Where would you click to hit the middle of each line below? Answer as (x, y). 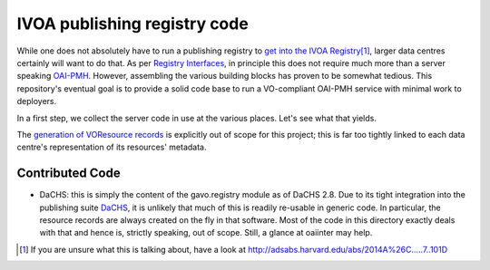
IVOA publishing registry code (132, 24)
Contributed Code (69, 174)
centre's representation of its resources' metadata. (112, 147)
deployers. (37, 101)
